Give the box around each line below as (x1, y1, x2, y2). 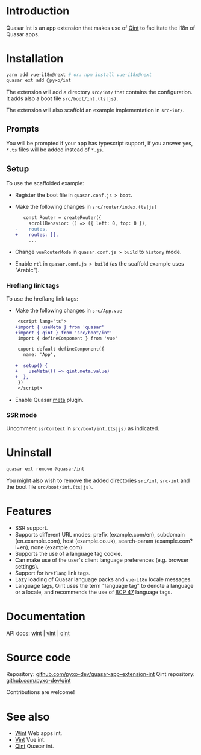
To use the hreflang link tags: (6, 295, 78, 302)
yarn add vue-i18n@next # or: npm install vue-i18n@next (6, 71, 152, 78)
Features (6, 504, 52, 518)
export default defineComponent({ (17, 346, 105, 352)
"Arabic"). (14, 266, 40, 273)
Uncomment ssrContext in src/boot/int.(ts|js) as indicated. (6, 424, 159, 432)
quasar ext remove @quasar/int (6, 466, 85, 472)
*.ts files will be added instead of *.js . (6, 146, 104, 153)
